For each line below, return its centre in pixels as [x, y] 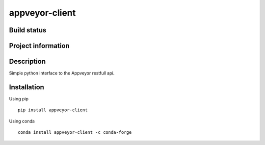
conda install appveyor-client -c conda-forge [75, 133]
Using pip [19, 99]
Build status [28, 30]
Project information [39, 46]
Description [27, 61]
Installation [26, 87]
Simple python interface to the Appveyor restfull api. [62, 73]
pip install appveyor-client [53, 110]
